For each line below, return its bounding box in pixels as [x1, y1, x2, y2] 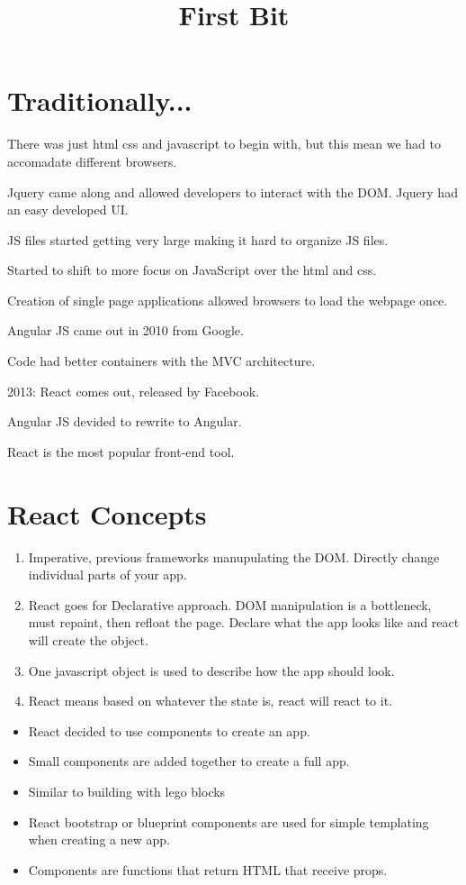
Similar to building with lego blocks [28, 781, 226, 800]
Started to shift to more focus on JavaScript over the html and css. [7, 260, 377, 279]
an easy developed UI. [7, 200, 129, 219]
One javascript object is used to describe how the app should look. [28, 661, 395, 680]
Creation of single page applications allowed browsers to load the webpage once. [7, 290, 448, 309]
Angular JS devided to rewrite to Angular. [7, 412, 242, 431]
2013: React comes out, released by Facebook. [7, 381, 260, 400]
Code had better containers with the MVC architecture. [7, 351, 316, 370]
